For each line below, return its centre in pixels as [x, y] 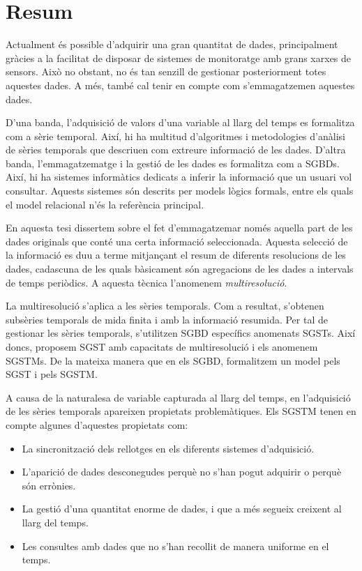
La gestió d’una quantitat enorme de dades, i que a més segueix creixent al [182, 509]
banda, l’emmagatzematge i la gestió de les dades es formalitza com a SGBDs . [173, 163]
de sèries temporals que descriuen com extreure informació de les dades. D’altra [176, 150]
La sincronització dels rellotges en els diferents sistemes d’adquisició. [168, 448]
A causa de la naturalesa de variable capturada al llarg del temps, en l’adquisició [178, 397]
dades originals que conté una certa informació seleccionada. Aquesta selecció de [177, 241]
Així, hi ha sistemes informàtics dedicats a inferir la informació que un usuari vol [179, 177]
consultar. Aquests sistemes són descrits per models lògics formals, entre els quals [180, 191]
